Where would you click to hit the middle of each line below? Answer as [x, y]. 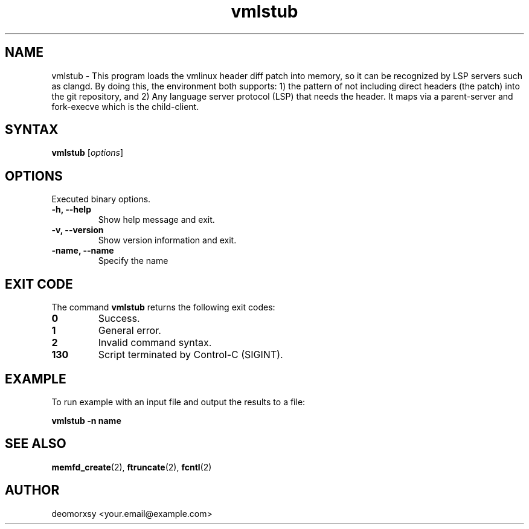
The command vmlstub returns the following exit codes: [163, 307]
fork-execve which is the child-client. [125, 106]
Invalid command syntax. [155, 343]
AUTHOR [32, 490]
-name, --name [83, 251]
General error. [130, 331]
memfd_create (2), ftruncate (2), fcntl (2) [132, 467]
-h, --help [71, 210]
